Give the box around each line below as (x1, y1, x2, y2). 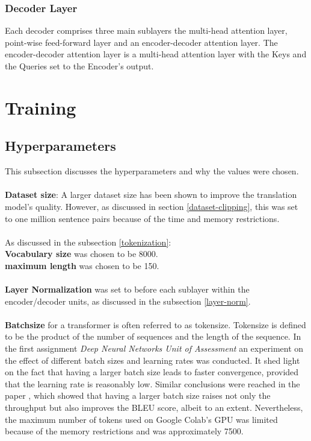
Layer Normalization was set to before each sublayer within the (5, 283, 250, 296)
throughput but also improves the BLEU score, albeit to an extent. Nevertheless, (5, 401, 303, 414)
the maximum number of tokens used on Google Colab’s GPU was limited (5, 413, 278, 425)
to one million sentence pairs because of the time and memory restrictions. (5, 212, 280, 224)
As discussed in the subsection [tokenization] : (5, 235, 171, 248)
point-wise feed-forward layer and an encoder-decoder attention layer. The (5, 36, 278, 48)
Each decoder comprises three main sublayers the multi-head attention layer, (5, 24, 288, 37)
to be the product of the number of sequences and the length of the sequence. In (5, 330, 301, 343)
